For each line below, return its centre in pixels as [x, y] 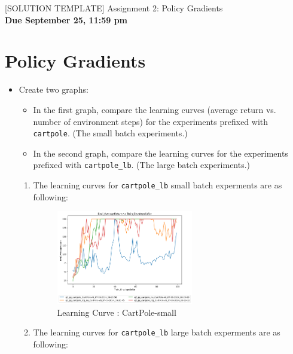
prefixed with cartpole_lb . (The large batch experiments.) [142, 165]
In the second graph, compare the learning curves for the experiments [161, 153]
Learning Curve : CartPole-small [117, 312]
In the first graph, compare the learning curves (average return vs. [155, 109]
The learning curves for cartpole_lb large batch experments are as [157, 332]
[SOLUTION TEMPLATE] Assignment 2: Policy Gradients [114, 8]
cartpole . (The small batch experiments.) [110, 133]
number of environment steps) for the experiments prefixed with [151, 121]
